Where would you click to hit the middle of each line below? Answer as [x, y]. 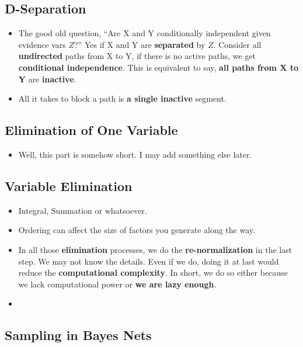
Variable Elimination [69, 185]
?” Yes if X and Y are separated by [140, 44]
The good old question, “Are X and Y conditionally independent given [144, 33]
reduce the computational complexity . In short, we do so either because [153, 273]
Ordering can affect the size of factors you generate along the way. [137, 230]
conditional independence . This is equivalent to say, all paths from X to [159, 67]
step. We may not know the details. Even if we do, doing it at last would [149, 261]
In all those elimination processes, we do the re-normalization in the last [155, 249]
